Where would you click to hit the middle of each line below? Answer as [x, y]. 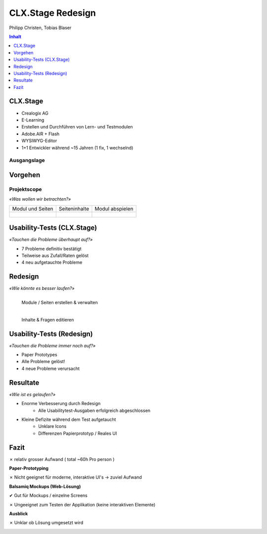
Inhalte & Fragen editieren [48, 320]
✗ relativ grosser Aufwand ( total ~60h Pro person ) [62, 459]
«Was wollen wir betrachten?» [40, 199]
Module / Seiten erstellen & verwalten [60, 303]
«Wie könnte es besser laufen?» [42, 288]
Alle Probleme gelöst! [43, 362]
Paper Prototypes [39, 355]
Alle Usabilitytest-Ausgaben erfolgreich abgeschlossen [94, 411]
